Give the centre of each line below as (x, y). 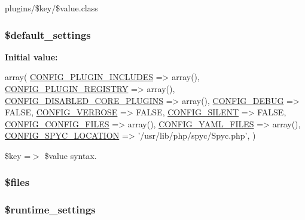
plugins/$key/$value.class (51, 8)
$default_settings (48, 34)
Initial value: (31, 56)
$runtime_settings (50, 210)
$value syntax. (71, 155)
